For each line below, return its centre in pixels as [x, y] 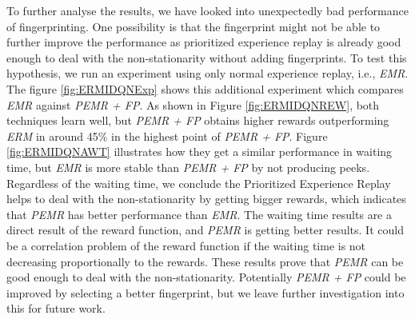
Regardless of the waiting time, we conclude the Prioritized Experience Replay [199, 183]
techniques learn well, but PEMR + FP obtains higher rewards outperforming [198, 120]
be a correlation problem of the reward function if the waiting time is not [186, 245]
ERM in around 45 [52, 136]
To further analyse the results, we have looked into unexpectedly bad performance [207, 10]
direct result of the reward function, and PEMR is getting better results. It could [205, 230]
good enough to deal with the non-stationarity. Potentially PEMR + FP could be [206, 277]
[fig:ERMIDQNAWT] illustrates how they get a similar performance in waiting [200, 152]
